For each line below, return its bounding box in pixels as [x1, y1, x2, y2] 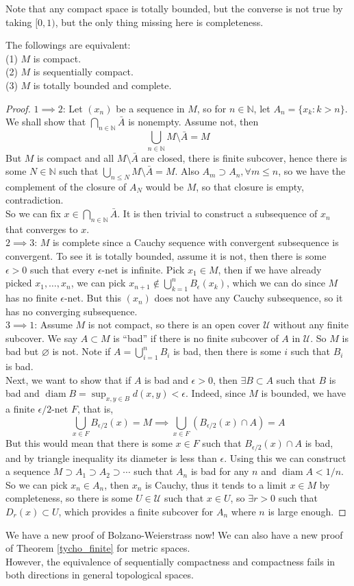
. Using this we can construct [224, 450, 346, 465]
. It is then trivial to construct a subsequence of [117, 206, 318, 221]
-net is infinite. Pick [101, 262, 185, 276]
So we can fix [5, 206, 61, 221]
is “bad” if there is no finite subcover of [113, 330, 279, 345]
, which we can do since [226, 276, 325, 290]
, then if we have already [218, 262, 322, 276]
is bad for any [190, 464, 249, 478]
